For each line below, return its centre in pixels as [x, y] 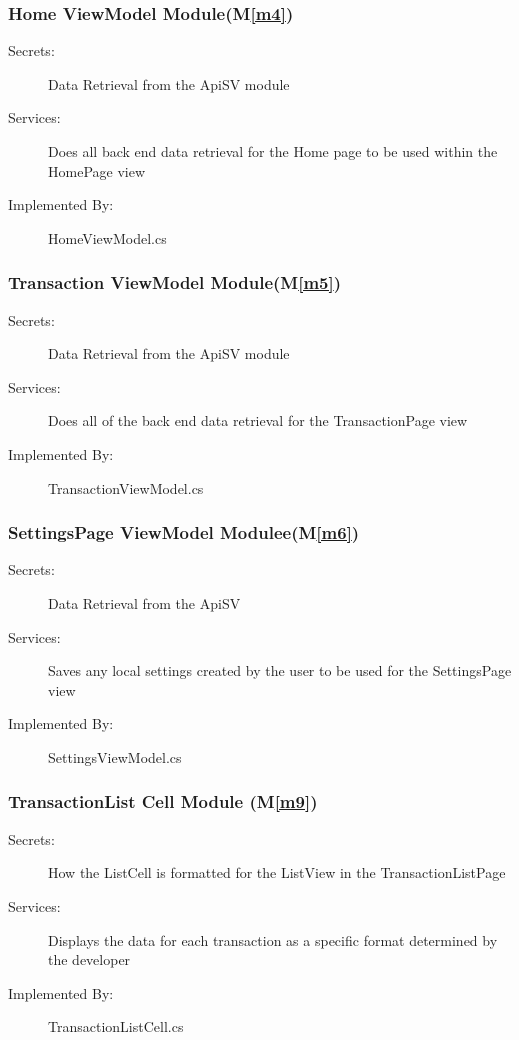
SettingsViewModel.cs [115, 756]
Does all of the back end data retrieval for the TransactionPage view [258, 420]
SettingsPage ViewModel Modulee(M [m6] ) [184, 532]
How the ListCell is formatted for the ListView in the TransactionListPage [277, 872]
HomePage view [97, 170]
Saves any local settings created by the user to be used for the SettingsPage [280, 670]
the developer [89, 959]
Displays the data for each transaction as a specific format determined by [273, 939]
